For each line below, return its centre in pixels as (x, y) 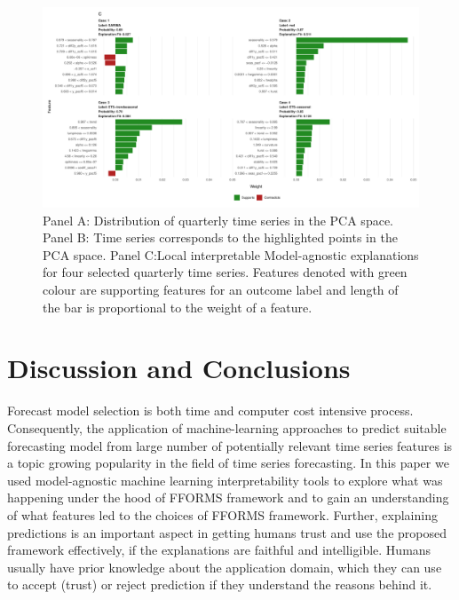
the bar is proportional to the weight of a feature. (178, 307)
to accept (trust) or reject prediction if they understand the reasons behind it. (220, 584)
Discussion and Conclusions (179, 368)
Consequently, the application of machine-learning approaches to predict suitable (227, 427)
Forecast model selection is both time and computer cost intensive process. (210, 411)
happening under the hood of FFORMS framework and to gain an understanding (228, 497)
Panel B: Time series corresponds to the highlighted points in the (220, 237)
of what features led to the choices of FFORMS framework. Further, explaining (222, 514)
